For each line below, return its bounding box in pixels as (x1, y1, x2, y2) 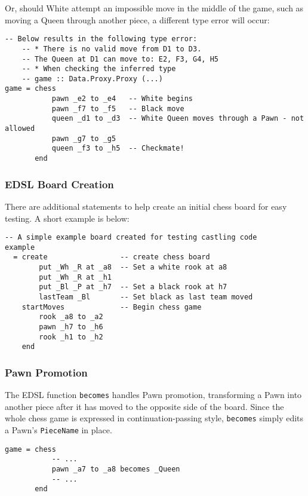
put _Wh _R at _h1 (39, 273, 112, 281)
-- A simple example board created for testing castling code (5, 233, 257, 242)
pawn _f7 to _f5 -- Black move (51, 104, 184, 113)
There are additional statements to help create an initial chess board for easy (5, 200, 287, 212)
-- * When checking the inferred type (21, 65, 176, 74)
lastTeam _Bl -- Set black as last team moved (39, 293, 253, 302)
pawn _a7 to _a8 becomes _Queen (51, 465, 180, 474)
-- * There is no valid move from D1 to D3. (21, 44, 202, 53)
